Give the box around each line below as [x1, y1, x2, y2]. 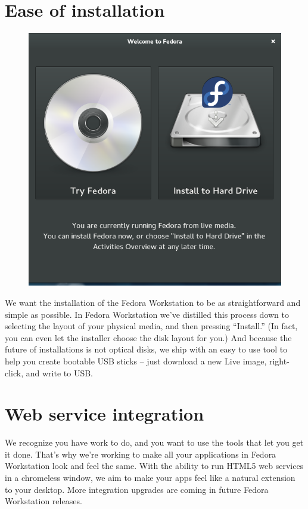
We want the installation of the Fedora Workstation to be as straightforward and [5, 296, 301, 308]
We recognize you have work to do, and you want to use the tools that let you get [5, 436, 304, 449]
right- [269, 354, 290, 367]
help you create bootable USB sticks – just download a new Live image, [5, 354, 267, 367]
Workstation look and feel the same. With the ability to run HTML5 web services [5, 459, 304, 472]
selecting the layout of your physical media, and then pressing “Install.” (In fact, [5, 320, 298, 332]
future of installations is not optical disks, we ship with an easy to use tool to [5, 343, 288, 355]
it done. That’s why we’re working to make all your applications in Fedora [5, 447, 276, 460]
